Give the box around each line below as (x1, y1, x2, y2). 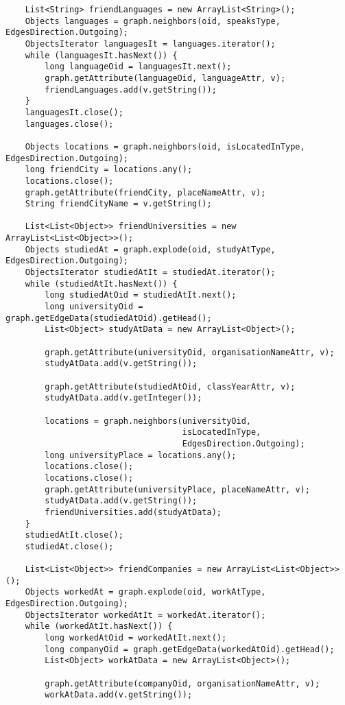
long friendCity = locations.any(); (25, 165, 193, 175)
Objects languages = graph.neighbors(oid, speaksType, (25, 16, 281, 26)
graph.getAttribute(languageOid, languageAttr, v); (45, 73, 286, 83)
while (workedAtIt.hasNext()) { (25, 621, 173, 632)
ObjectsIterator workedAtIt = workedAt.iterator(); (25, 610, 266, 620)
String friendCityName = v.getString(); (25, 199, 212, 209)
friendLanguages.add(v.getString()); (45, 84, 217, 95)
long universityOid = (45, 302, 143, 312)
